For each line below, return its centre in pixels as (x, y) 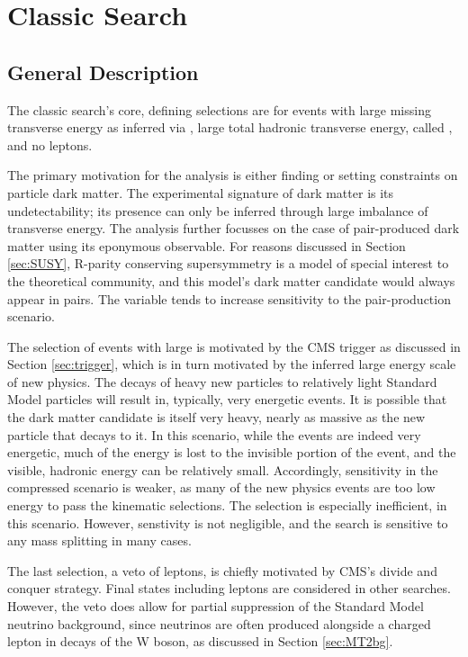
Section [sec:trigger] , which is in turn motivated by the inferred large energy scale (232, 364)
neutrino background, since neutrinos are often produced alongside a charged (219, 623)
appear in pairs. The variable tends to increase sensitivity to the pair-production (229, 298)
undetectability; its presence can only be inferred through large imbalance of (218, 210)
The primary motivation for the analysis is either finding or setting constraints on (233, 175)
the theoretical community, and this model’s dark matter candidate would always (231, 280)
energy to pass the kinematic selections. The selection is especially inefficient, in (227, 505)
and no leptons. (50, 144)
